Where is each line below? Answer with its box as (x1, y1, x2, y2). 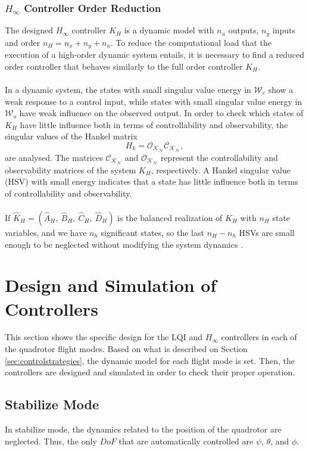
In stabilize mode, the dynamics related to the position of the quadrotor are (5, 423, 282, 436)
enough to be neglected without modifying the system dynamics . (5, 238, 244, 250)
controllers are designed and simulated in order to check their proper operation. (5, 366, 295, 378)
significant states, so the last (101, 226, 204, 238)
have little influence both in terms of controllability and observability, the (20, 118, 288, 130)
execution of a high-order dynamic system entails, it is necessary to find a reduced (5, 48, 305, 61)
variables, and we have (5, 226, 87, 238)
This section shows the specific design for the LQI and (5, 331, 202, 343)
